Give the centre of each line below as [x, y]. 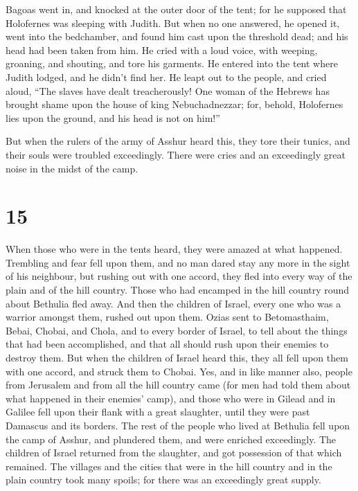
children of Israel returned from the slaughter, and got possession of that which [174, 453]
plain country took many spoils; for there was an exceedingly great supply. [163, 480]
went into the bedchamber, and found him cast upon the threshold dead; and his [177, 36]
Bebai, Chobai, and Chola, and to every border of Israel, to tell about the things [177, 330]
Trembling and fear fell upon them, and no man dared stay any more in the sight [178, 262]
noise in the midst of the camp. [72, 168]
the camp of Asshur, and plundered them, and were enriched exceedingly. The [171, 439]
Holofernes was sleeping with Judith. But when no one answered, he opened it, [173, 23]
